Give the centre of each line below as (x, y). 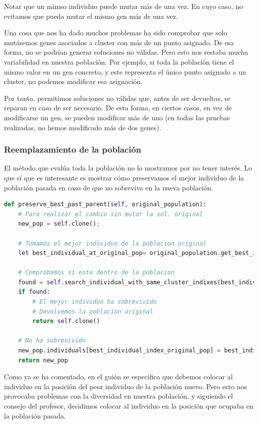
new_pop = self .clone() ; (59, 224)
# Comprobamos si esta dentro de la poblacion (96, 273)
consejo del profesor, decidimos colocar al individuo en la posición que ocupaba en (129, 406)
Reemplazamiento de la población (73, 149)
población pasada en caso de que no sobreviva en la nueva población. (109, 187)
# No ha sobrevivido (52, 341)
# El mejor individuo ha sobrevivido (95, 302)
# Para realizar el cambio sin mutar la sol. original (110, 214)
